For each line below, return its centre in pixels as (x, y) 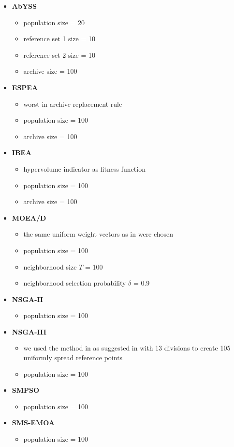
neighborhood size (50, 266)
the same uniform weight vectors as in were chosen (98, 234)
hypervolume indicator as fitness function (84, 168)
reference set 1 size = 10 (59, 39)
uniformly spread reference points (73, 358)
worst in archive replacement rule (73, 104)
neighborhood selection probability (75, 283)
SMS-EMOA (33, 423)
